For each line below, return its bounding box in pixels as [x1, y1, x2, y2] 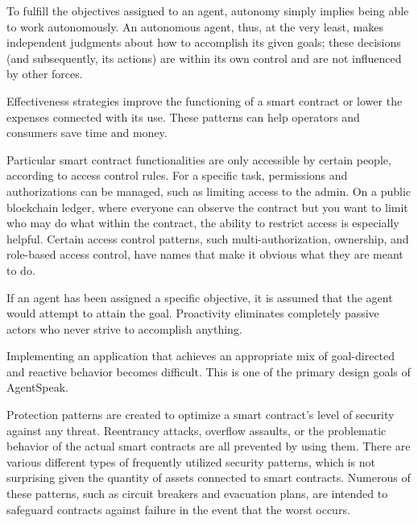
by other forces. [6, 65, 83, 82]
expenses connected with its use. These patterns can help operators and [6, 108, 360, 125]
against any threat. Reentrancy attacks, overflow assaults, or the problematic [6, 421, 387, 438]
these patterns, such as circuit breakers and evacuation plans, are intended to [6, 485, 388, 502]
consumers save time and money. [6, 124, 168, 141]
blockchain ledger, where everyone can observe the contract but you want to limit [6, 198, 408, 215]
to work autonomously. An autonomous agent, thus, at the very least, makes [6, 18, 383, 35]
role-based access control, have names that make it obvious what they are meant [6, 246, 404, 263]
